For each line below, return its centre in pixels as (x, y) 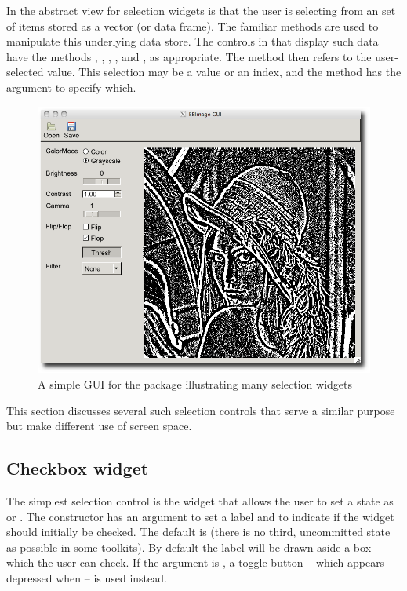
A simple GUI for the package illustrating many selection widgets (195, 383)
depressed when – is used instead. (87, 577)
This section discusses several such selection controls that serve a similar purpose (201, 410)
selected (25, 72)
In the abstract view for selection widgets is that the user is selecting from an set (201, 10)
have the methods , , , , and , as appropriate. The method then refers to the (189, 56)
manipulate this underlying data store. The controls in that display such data (193, 41)
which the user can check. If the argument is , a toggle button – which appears (196, 562)
